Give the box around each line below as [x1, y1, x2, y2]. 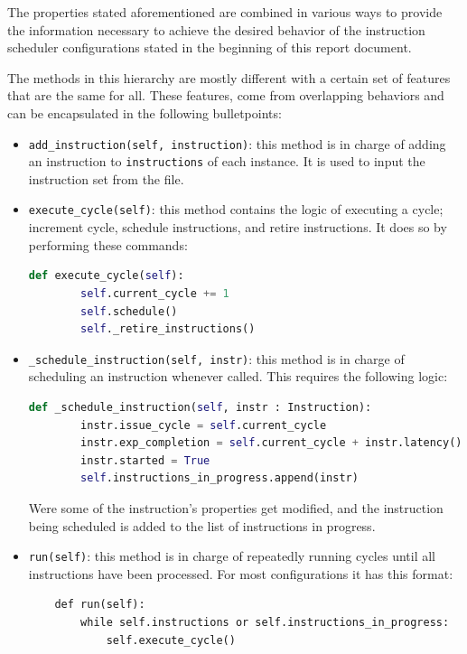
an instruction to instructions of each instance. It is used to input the [28, 152, 425, 171]
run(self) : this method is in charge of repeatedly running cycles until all [28, 547, 435, 565]
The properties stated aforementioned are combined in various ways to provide [7, 3, 443, 21]
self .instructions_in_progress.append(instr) [80, 472, 359, 485]
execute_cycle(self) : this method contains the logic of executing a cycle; [28, 200, 444, 219]
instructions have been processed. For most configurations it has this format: [28, 564, 453, 583]
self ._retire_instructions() [80, 322, 256, 336]
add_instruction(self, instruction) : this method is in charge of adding [28, 134, 446, 153]
